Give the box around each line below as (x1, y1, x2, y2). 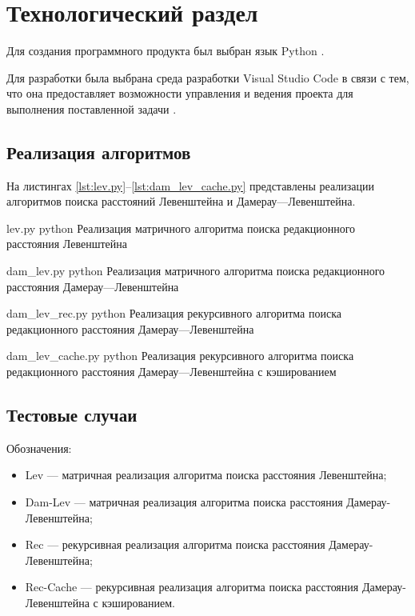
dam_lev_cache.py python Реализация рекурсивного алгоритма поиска (6, 347, 354, 364)
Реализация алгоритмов (6, 139, 191, 164)
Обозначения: (6, 439, 72, 456)
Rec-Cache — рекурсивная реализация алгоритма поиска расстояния (25, 578, 359, 595)
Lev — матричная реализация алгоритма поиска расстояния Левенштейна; (25, 466, 387, 483)
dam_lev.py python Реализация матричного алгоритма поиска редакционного (6, 262, 385, 279)
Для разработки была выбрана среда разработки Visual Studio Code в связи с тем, (6, 69, 409, 86)
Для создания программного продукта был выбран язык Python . (6, 42, 325, 59)
